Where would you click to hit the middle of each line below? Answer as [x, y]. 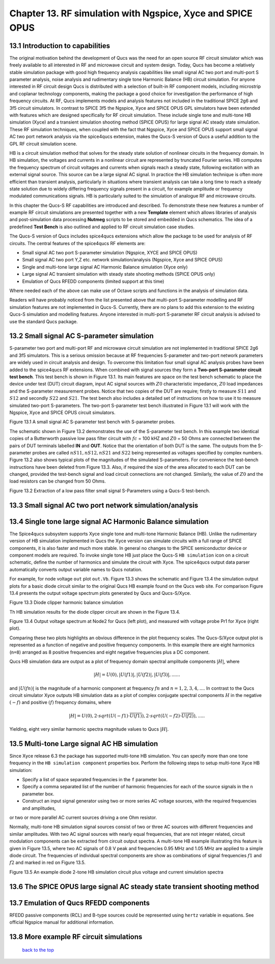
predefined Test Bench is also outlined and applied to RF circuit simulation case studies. [102, 227]
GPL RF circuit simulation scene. [43, 143]
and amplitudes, [39, 808]
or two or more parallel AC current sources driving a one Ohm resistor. [83, 817]
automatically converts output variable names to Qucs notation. [76, 569]
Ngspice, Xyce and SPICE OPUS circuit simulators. [62, 412]
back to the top [38, 950]
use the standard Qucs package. [44, 321]
